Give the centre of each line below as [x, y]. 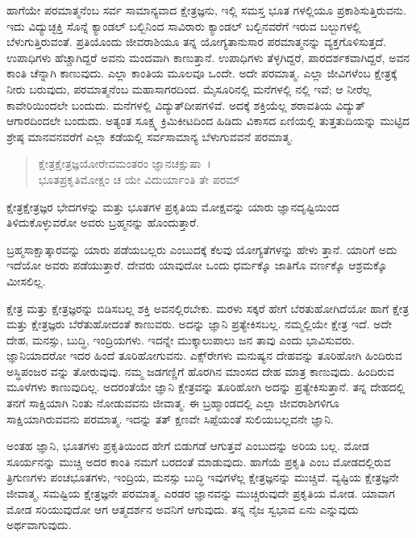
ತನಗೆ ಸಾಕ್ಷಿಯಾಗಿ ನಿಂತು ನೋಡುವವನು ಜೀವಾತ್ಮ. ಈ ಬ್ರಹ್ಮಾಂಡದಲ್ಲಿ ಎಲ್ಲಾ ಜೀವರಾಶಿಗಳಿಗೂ [173, 403]
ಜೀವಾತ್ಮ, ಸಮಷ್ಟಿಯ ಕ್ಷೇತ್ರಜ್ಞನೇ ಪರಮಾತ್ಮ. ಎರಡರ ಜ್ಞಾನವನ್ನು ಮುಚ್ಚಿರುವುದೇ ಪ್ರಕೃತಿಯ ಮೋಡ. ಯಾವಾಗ [201, 493]
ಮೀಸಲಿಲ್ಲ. [26, 280]
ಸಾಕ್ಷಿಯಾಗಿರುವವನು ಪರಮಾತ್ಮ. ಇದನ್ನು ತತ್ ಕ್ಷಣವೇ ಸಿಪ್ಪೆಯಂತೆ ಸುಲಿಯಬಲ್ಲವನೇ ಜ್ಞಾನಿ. [170, 418]
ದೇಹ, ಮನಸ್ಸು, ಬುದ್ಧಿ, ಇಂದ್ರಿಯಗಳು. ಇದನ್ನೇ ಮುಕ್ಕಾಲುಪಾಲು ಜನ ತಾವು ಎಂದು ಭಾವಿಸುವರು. [181, 339]
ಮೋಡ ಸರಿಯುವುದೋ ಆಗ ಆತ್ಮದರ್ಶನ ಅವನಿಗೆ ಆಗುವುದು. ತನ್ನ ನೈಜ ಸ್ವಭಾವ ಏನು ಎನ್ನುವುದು [183, 509]
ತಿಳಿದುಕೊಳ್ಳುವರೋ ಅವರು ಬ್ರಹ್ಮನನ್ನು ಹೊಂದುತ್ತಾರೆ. [103, 222]
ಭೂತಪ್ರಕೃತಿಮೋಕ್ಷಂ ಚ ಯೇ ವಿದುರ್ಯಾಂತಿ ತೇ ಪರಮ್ [139, 179]
